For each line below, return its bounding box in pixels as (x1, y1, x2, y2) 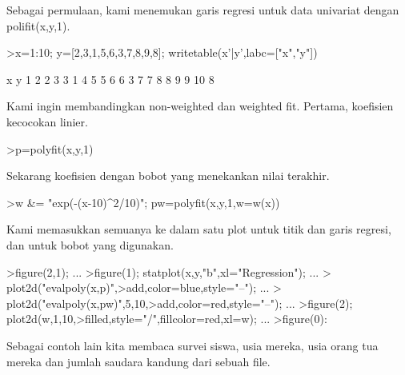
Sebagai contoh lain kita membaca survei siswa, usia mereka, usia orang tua (6, 337, 379, 353)
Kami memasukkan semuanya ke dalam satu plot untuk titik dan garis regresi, (6, 221, 391, 237)
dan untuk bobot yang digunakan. (6, 236, 174, 253)
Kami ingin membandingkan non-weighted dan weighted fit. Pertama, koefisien (6, 98, 394, 114)
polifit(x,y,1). (6, 17, 70, 34)
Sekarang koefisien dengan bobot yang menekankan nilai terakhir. (6, 167, 330, 184)
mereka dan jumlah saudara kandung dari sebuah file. (6, 353, 271, 369)
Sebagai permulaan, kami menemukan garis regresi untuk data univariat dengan (6, 2, 399, 18)
